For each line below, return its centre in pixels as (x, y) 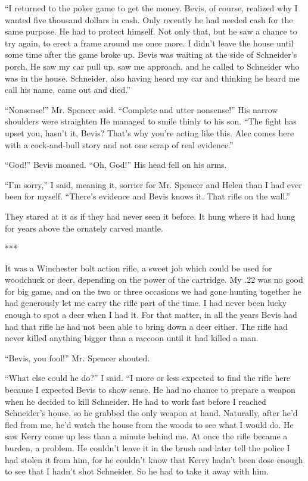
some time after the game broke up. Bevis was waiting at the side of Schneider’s (151, 54)
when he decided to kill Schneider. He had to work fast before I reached (136, 401)
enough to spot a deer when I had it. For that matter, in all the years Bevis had (151, 315)
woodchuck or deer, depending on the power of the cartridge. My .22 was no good (154, 279)
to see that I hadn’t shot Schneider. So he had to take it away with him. (137, 471)
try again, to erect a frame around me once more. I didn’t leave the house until (149, 43)
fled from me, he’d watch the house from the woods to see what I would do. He (149, 424)
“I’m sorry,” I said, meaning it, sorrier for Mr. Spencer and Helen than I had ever (153, 184)
